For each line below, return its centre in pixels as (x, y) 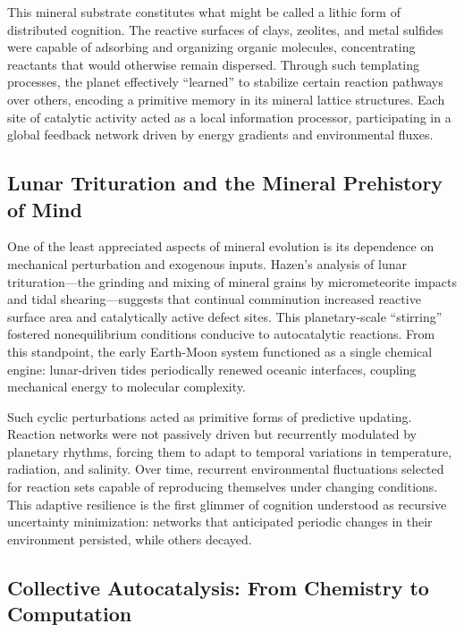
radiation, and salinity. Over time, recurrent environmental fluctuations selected (226, 469)
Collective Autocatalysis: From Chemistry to (218, 587)
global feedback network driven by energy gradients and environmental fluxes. (220, 135)
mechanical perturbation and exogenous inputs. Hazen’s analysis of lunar (207, 263)
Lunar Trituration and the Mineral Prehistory (225, 183)
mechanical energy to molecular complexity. (127, 387)
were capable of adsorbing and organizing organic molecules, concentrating (211, 47)
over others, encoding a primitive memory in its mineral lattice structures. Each (226, 99)
